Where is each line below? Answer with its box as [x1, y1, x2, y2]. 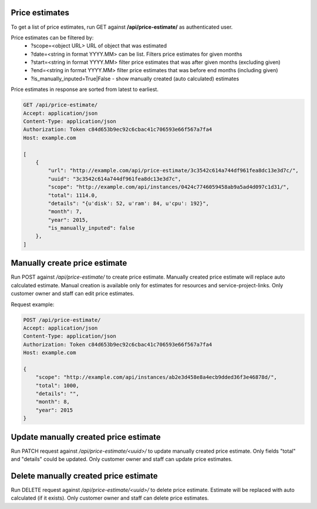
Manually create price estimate [11, 258, 127, 268]
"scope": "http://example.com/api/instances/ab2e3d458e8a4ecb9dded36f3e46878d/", [35, 374, 277, 381]
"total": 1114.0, [48, 192, 98, 199]
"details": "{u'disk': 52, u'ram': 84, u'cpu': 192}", [48, 200, 210, 206]
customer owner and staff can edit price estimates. [11, 290, 134, 297]
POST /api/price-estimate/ [23, 317, 101, 323]
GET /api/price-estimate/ [23, 101, 98, 108]
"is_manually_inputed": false [48, 225, 135, 232]
